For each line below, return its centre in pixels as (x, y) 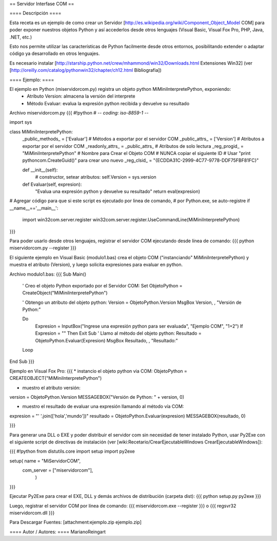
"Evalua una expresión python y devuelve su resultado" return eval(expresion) (117, 191)
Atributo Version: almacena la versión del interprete (81, 96)
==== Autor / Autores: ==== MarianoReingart (58, 532)
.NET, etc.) (21, 37)
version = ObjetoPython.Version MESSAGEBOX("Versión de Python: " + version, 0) (97, 397)
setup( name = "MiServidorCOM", (45, 461)
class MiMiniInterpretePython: (41, 131)
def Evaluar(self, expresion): (52, 184)
